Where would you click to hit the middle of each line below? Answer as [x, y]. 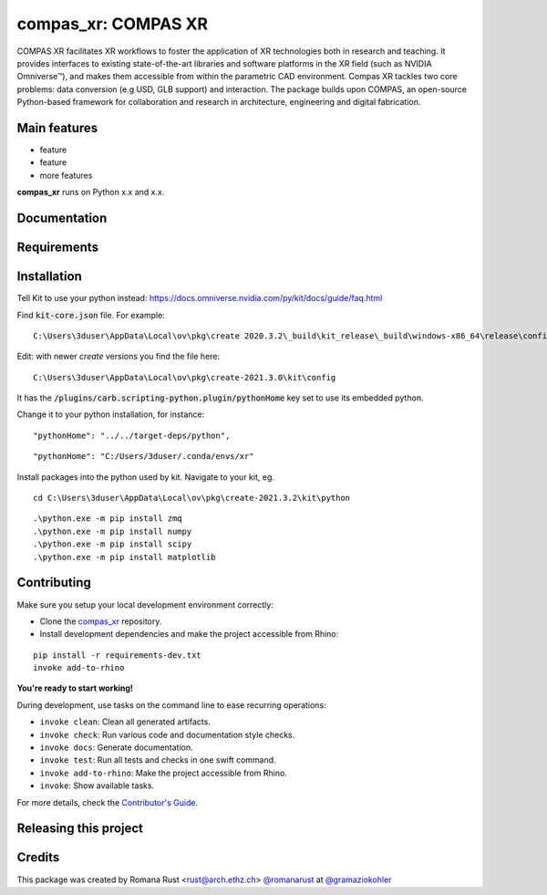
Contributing [54, 583]
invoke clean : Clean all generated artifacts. [125, 722]
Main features [57, 128]
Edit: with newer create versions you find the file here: [119, 357]
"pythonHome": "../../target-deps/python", [132, 435]
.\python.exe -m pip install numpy [113, 531]
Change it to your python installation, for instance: [111, 414]
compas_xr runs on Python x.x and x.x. [91, 193]
